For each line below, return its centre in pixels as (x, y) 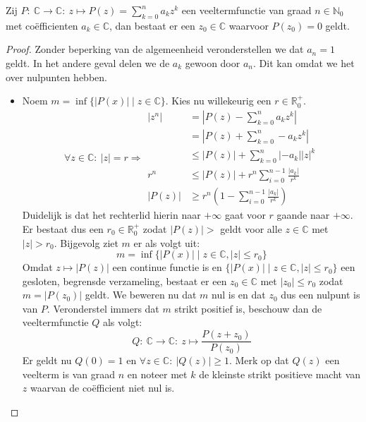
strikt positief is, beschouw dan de (248, 308)
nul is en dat (239, 295)
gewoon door (213, 62)
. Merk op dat (259, 360)
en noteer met (157, 374)
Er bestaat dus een (63, 228)
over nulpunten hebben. (56, 77)
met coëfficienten (42, 25)
